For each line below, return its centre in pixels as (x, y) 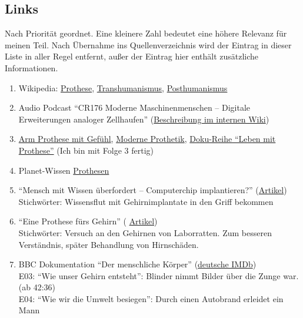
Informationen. (31, 67)
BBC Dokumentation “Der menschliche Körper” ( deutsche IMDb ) (137, 264)
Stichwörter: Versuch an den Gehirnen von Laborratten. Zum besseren (145, 232)
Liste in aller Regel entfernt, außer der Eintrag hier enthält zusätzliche (132, 56)
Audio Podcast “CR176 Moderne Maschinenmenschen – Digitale (134, 107)
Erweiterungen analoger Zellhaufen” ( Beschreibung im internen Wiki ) (144, 119)
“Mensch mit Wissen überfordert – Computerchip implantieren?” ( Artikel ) (153, 190)
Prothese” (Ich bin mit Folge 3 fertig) (86, 150)
